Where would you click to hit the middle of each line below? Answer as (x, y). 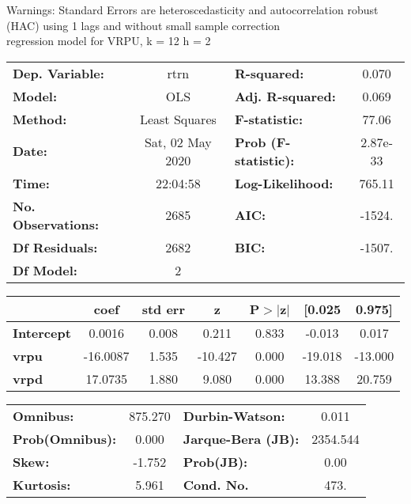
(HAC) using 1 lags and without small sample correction (143, 25)
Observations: (56, 224)
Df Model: (45, 270)
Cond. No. (216, 484)
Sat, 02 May (178, 142)
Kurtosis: (42, 484)
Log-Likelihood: (284, 183)
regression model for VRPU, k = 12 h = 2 (109, 41)
